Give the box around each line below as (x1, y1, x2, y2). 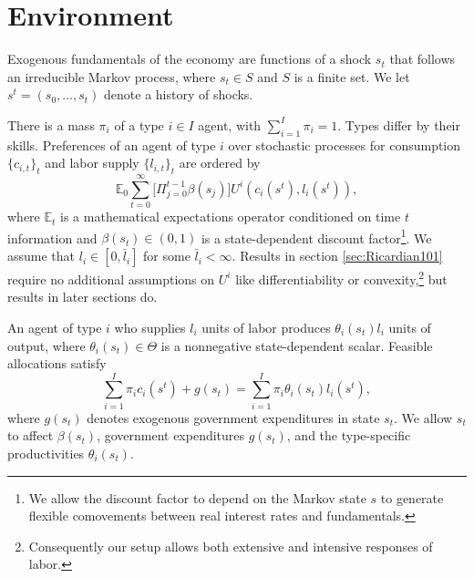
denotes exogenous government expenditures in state (87, 408, 380, 427)
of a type (114, 115, 164, 134)
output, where (7, 335, 86, 355)
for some (143, 246, 191, 265)
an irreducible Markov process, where (7, 67, 216, 86)
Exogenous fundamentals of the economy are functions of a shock (7, 49, 372, 68)
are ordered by (179, 153, 261, 172)
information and (7, 228, 98, 247)
